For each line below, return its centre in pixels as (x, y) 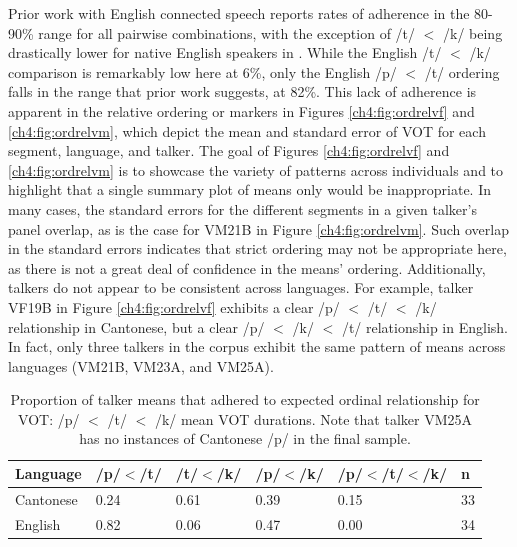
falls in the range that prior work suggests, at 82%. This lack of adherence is (242, 91)
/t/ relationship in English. (424, 326)
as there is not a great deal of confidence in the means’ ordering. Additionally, (247, 267)
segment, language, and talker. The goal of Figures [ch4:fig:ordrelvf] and (229, 150)
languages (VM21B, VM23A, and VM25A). (141, 365)
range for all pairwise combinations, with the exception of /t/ (227, 32)
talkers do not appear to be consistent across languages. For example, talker (241, 287)
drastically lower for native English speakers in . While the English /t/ (225, 52)
